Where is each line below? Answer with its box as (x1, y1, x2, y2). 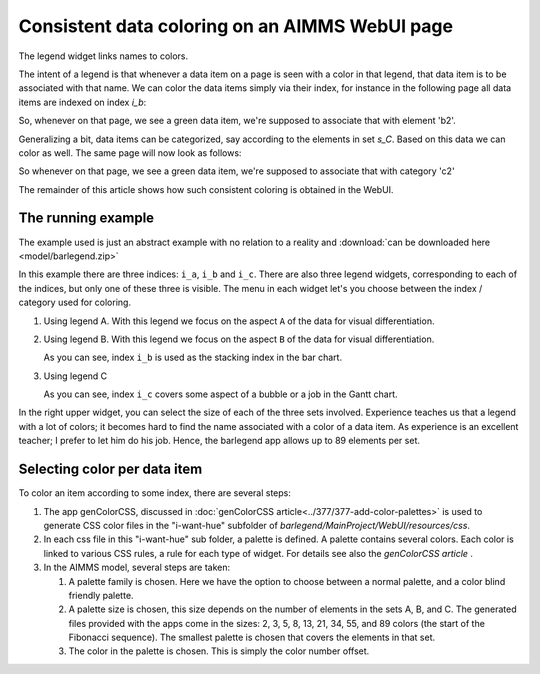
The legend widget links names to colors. (18, 50, 189, 62)
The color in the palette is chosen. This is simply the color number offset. (68, 645, 370, 657)
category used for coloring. (18, 296, 132, 309)
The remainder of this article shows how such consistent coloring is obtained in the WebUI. (18, 183, 394, 195)
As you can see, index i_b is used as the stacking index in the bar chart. (43, 351, 343, 364)
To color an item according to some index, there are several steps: (18, 487, 292, 499)
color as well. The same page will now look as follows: (18, 146, 242, 159)
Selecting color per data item (18, 461, 203, 478)
